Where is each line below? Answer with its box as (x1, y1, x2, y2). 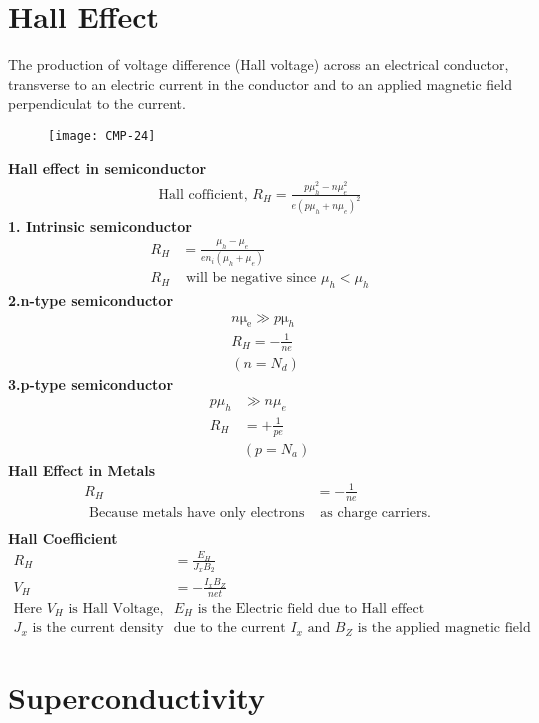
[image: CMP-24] (48, 128, 156, 143)
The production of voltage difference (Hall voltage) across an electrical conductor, (8, 54, 509, 75)
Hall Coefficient (8, 527, 118, 548)
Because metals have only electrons (89, 505, 305, 520)
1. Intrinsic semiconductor (8, 215, 192, 236)
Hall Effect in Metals (8, 459, 156, 480)
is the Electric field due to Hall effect (197, 601, 425, 616)
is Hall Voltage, (68, 601, 164, 616)
